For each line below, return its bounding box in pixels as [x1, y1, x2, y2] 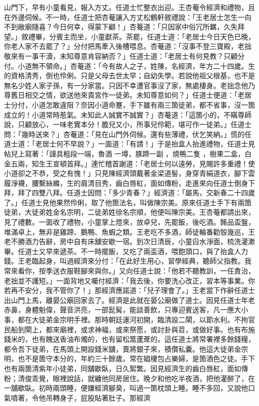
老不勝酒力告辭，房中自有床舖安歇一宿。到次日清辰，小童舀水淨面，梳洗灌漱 [4, 236, 255, 247]
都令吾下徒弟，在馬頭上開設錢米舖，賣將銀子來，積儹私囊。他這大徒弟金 [4, 343, 241, 354]
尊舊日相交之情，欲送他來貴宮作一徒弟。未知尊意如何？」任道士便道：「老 [4, 90, 245, 100]
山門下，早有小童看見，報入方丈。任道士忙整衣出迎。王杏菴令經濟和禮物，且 [4, 2, 255, 12]
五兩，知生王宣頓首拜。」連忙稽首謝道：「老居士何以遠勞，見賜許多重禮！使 [10, 158, 255, 168]
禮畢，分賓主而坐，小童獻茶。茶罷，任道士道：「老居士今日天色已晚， [28, 31, 255, 41]
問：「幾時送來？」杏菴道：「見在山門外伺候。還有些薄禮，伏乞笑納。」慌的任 [4, 129, 252, 139]
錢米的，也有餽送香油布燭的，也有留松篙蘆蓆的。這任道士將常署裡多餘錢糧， [4, 334, 255, 344]
